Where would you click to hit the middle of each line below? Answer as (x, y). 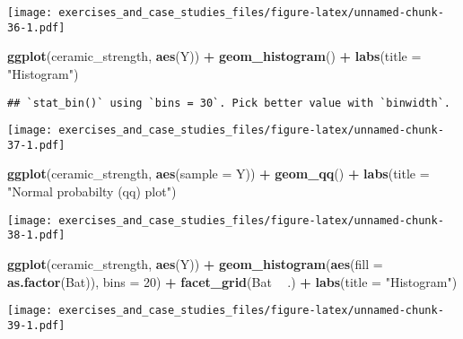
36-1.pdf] (36, 27)
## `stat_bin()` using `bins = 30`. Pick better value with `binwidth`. (229, 103)
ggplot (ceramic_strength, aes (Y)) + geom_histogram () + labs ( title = (214, 56)
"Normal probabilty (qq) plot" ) (92, 191)
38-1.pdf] (36, 235)
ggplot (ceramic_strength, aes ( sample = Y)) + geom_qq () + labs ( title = (218, 174)
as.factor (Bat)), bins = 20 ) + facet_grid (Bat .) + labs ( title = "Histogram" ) (232, 281)
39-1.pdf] (36, 325)
